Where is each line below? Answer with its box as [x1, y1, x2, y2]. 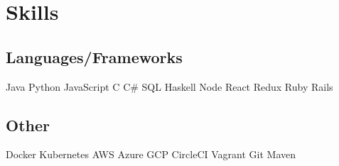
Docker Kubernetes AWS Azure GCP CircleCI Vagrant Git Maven [6, 147, 296, 162]
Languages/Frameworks [6, 45, 183, 67]
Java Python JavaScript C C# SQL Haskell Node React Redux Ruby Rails [6, 79, 333, 94]
